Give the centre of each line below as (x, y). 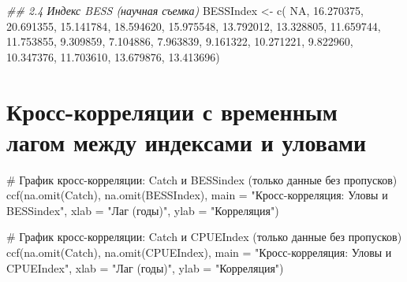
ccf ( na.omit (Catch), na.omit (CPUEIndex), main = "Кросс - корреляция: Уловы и (199, 252)
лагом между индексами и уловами (187, 141)
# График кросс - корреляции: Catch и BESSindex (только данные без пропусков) (202, 179)
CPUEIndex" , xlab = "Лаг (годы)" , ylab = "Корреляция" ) (145, 267)
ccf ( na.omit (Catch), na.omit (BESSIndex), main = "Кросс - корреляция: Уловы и (197, 195)
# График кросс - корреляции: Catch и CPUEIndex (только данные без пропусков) (204, 237)
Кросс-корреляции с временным (172, 111)
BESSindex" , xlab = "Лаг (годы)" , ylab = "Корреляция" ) (143, 210)
